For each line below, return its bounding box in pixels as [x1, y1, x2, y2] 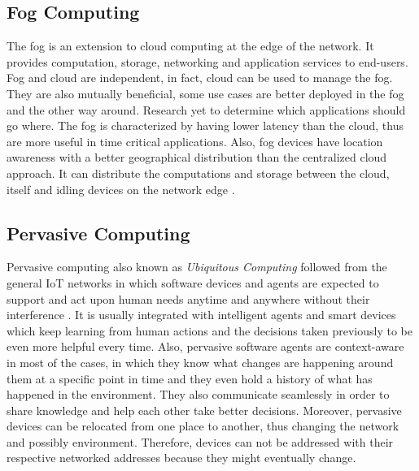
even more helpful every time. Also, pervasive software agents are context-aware [7, 338, 404, 355]
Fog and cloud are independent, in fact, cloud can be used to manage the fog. [7, 69, 393, 86]
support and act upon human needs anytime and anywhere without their [7, 290, 370, 307]
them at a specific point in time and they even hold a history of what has [7, 369, 373, 387]
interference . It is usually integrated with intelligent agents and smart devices [7, 306, 396, 323]
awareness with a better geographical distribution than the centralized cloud [7, 149, 387, 166]
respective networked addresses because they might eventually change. [7, 449, 356, 466]
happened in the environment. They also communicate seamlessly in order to [7, 386, 390, 403]
